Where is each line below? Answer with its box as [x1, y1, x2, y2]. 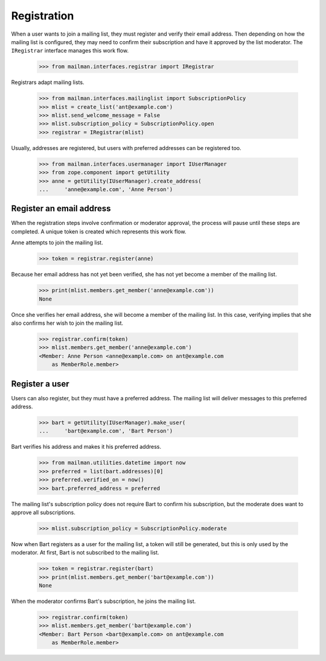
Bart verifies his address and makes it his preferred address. [11, 443, 162, 451]
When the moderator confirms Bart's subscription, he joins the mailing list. [11, 598, 196, 605]
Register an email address [11, 203, 111, 214]
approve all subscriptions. [11, 509, 75, 516]
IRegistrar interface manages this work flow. [11, 47, 129, 54]
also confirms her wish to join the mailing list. [11, 319, 124, 327]
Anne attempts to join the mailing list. [11, 239, 103, 246]
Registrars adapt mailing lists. [11, 79, 85, 86]
